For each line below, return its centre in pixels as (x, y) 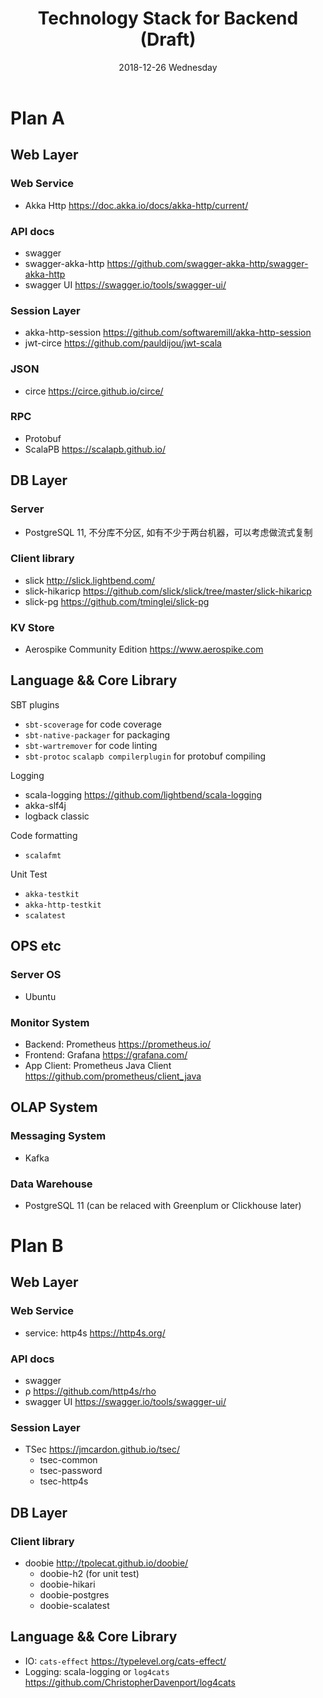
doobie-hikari (67, 1584)
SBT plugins (35, 704)
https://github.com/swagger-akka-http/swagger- (207, 263)
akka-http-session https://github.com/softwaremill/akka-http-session (168, 333)
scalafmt (43, 855)
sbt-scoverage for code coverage (93, 724)
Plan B (37, 1246)
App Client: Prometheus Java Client (98, 1065)
